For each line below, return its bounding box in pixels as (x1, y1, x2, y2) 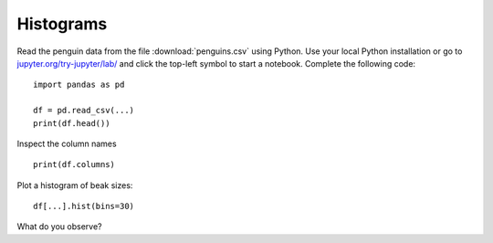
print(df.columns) (33, 160, 116, 170)
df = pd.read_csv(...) (33, 105, 135, 116)
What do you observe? (16, 221, 102, 232)
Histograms (16, 14, 108, 34)
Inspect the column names (16, 138, 118, 149)
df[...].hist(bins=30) (33, 201, 135, 212)
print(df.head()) (33, 118, 110, 128)
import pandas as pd (33, 79, 125, 90)
